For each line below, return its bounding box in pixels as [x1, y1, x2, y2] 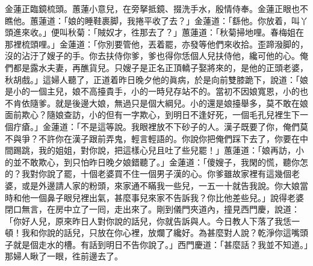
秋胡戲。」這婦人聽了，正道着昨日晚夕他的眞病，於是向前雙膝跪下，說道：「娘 [5, 73, 308, 85]
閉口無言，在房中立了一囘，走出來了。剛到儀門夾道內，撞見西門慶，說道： [5, 203, 300, 215]
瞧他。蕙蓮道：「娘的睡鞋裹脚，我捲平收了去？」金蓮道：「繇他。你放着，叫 [5, 14, 300, 26]
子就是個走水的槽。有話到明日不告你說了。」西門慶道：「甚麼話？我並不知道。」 [5, 238, 308, 250]
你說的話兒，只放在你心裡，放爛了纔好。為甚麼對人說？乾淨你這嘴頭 [38, 226, 308, 239]
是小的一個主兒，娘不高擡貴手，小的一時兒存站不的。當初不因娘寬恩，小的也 [5, 85, 308, 97]
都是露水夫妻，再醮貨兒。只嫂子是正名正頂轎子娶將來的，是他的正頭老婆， [13, 61, 308, 73]
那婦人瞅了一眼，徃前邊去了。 [5, 250, 123, 262]
